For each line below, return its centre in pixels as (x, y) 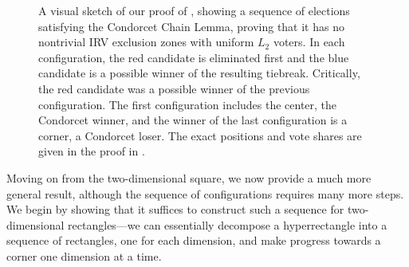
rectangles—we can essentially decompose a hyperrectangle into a (228, 224)
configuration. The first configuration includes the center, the (188, 104)
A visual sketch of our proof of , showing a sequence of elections (194, 10)
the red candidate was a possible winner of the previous (174, 88)
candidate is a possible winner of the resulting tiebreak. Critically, (199, 73)
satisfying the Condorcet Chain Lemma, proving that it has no (191, 26)
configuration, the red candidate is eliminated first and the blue (194, 57)
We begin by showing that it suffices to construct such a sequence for (175, 209)
